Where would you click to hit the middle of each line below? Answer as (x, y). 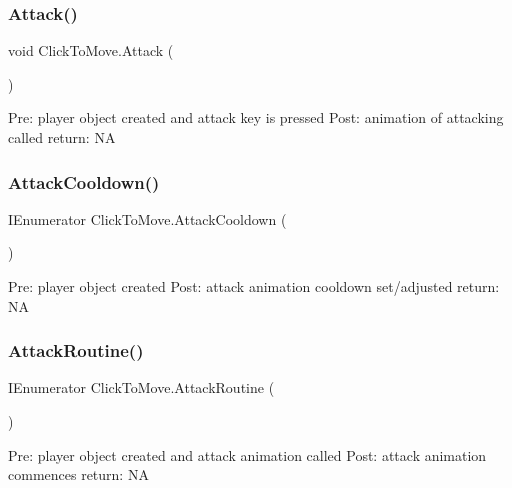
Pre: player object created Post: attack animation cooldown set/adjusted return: (254, 286)
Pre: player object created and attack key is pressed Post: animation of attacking (256, 117)
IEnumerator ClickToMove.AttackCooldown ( (147, 218)
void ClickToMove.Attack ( (91, 50)
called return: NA (62, 137)
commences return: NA (78, 474)
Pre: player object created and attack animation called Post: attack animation (247, 454)
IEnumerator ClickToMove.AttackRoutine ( (141, 387)
